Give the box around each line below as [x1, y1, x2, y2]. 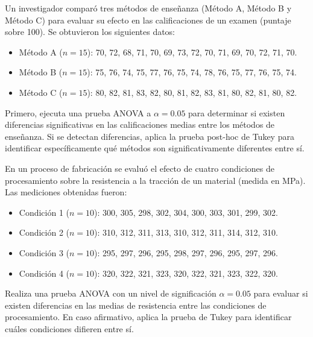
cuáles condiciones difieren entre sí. [5, 322, 134, 335]
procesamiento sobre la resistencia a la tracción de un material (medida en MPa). [5, 174, 306, 186]
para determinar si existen [188, 106, 285, 119]
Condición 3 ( [19, 246, 70, 259]
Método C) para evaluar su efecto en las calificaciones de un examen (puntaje [5, 13, 291, 26]
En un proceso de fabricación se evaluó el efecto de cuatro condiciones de [5, 162, 274, 174]
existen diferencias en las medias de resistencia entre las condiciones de [5, 298, 267, 311]
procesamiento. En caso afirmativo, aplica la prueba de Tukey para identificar [5, 310, 292, 323]
